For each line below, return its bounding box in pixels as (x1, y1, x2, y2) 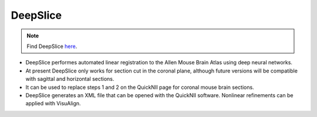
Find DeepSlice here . (26, 43, 77, 50)
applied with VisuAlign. (25, 100, 82, 107)
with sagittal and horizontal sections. (25, 75, 114, 82)
